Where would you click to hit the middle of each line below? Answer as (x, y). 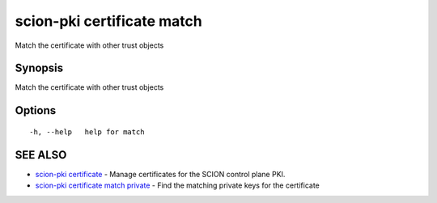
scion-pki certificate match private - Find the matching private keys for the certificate (177, 185)
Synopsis (39, 68)
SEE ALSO (41, 155)
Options (36, 110)
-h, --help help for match (87, 132)
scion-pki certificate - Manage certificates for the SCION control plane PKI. (160, 174)
